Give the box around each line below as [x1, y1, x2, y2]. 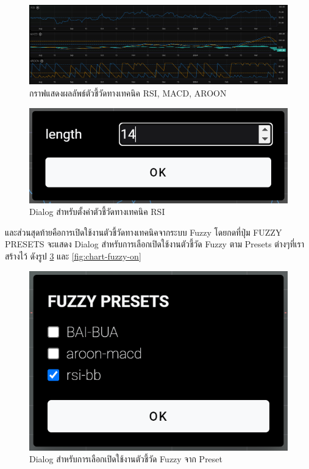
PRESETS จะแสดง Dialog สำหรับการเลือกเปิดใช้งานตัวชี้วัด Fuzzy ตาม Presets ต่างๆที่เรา [5, 238, 304, 250]
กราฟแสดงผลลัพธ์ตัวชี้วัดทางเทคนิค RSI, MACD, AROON [29, 87, 227, 100]
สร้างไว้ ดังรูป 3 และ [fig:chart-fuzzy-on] [5, 250, 141, 263]
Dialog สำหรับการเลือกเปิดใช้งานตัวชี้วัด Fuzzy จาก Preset [29, 453, 223, 465]
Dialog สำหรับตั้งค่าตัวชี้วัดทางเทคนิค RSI [29, 205, 165, 218]
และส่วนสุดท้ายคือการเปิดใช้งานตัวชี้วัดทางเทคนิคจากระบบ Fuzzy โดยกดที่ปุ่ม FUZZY [5, 225, 282, 238]
